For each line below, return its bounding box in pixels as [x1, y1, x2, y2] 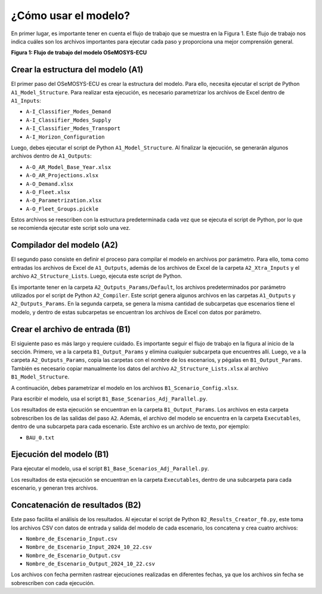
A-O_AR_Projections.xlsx [26, 172, 98, 179]
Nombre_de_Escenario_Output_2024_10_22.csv [26, 561, 155, 567]
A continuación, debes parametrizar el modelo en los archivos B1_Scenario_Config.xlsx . [11, 384, 239, 391]
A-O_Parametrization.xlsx [26, 197, 102, 204]
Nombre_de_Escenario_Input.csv [26, 535, 117, 542]
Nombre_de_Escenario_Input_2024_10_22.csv [26, 544, 152, 550]
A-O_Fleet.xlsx [26, 189, 71, 195]
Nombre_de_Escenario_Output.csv [26, 552, 120, 559]
